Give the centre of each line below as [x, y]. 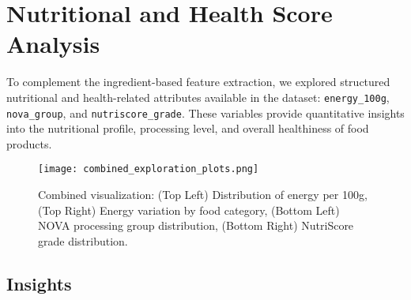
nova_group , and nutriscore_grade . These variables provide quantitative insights [205, 112]
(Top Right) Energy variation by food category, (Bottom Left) [189, 210]
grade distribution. [83, 240]
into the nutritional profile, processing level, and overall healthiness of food [188, 128]
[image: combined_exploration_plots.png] [149, 169]
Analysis [53, 44]
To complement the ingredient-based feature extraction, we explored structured [198, 82]
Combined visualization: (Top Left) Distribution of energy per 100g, [203, 195]
